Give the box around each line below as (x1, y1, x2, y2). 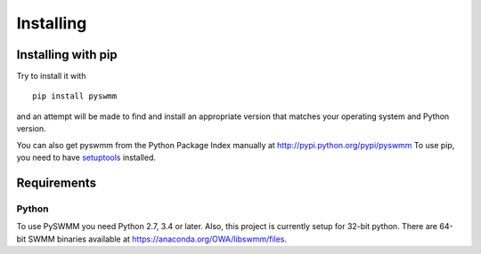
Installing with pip (16, 47, 118, 62)
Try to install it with (16, 71, 86, 82)
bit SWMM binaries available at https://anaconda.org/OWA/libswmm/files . (16, 234, 288, 244)
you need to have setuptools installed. (16, 152, 156, 163)
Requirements (16, 175, 97, 190)
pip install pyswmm (32, 91, 118, 101)
